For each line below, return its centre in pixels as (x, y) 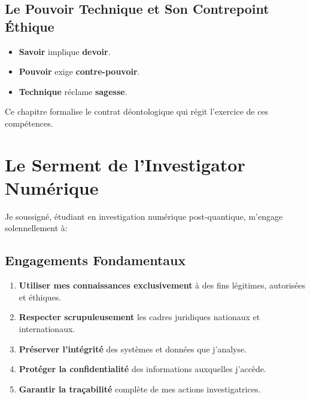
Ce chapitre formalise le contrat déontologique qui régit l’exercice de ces (137, 111)
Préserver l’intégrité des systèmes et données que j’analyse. (133, 349)
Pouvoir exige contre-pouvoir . (79, 71)
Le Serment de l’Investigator (125, 164)
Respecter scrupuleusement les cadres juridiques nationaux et (139, 317)
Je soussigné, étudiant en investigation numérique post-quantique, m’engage (144, 216)
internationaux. (47, 329)
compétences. (29, 123)
